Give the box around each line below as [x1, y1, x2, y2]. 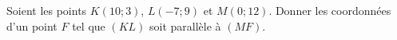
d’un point [6, 17, 58, 34]
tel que [72, 17, 105, 34]
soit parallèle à [149, 17, 221, 34]
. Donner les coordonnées [268, 2, 391, 18]
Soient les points [6, 2, 87, 18]
